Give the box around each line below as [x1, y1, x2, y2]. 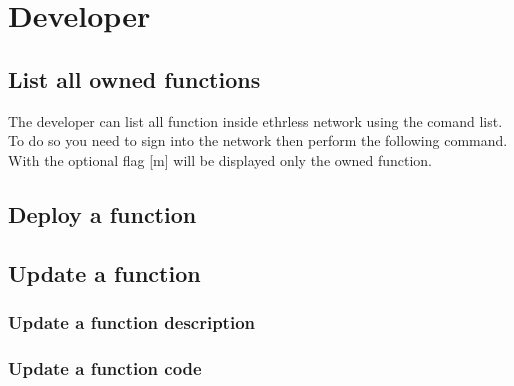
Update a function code [8, 355, 202, 380]
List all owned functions [8, 63, 261, 94]
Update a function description [8, 309, 256, 334]
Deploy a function [8, 198, 197, 229]
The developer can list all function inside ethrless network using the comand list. [8, 110, 503, 131]
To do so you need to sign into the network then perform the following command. [8, 130, 508, 151]
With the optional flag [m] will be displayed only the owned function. [8, 149, 433, 170]
